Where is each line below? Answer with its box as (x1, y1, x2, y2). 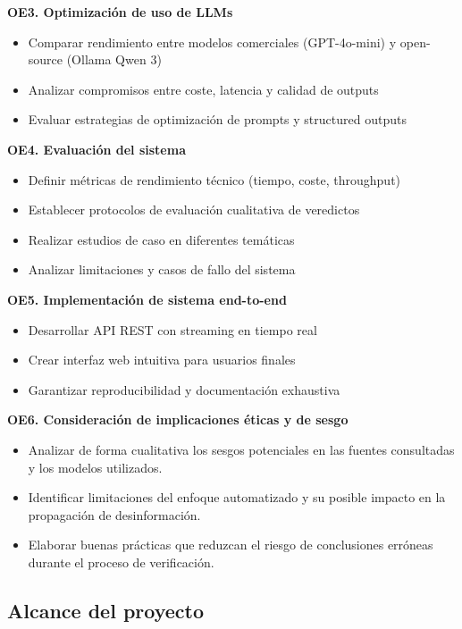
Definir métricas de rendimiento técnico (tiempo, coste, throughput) (28, 170, 401, 189)
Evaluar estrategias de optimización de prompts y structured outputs (28, 110, 407, 129)
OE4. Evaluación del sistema (7, 139, 186, 158)
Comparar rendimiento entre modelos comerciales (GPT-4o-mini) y (28, 32, 397, 51)
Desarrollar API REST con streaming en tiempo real (28, 320, 317, 339)
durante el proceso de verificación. (28, 552, 214, 571)
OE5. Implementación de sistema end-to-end (7, 289, 287, 308)
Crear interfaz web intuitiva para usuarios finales (28, 350, 296, 369)
